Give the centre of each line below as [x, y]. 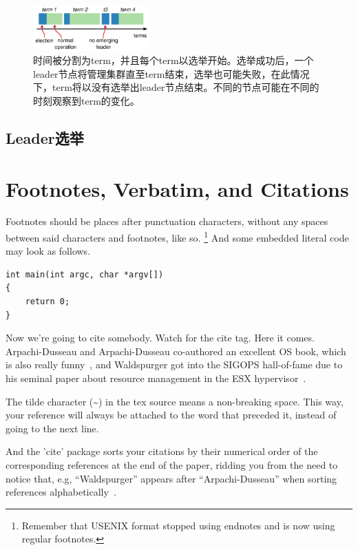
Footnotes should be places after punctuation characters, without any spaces [167, 221]
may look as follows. [48, 251]
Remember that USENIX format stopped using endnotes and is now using [178, 525]
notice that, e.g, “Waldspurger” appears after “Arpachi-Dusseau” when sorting [171, 478]
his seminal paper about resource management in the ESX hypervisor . [156, 378]
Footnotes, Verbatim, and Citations [177, 188]
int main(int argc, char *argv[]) [85, 274]
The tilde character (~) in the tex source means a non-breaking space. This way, [175, 401]
